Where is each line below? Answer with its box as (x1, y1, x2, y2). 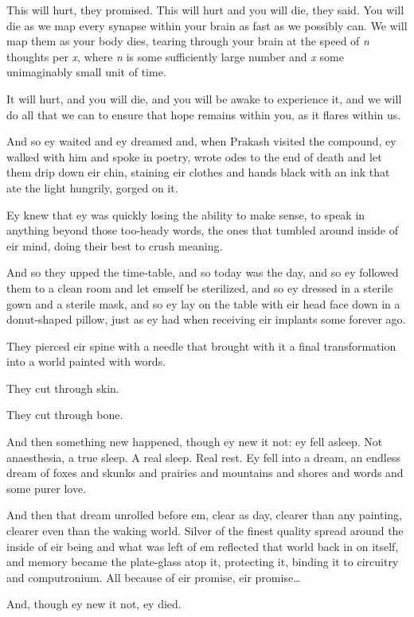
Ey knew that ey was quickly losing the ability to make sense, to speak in (6, 206, 365, 223)
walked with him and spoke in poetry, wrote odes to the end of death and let (6, 148, 382, 165)
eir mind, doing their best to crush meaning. (6, 237, 223, 254)
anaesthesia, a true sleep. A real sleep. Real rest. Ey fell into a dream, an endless (6, 448, 400, 465)
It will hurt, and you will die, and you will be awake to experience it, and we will (6, 90, 402, 107)
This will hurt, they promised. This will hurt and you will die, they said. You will (6, 2, 404, 17)
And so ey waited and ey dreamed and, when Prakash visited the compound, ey (6, 133, 396, 149)
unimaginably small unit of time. (6, 64, 166, 80)
